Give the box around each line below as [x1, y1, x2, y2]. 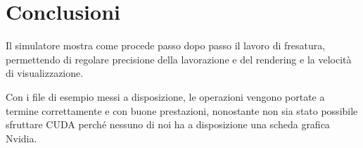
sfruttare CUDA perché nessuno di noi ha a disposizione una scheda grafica [6, 117, 330, 132]
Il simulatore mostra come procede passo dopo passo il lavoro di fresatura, [6, 38, 326, 53]
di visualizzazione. [6, 66, 84, 80]
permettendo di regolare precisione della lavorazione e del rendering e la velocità [6, 51, 352, 66]
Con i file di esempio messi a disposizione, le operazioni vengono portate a [6, 89, 325, 104]
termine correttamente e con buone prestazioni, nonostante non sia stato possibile [6, 103, 358, 118]
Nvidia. [6, 130, 37, 145]
